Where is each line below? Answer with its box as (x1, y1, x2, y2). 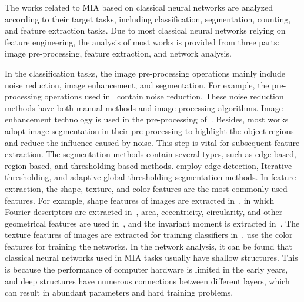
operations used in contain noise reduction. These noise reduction (44, 90, 284, 102)
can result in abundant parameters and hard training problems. (5, 286, 233, 298)
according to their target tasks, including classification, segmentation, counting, (5, 12, 291, 25)
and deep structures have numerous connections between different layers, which (5, 274, 290, 287)
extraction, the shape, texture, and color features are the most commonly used (5, 182, 288, 194)
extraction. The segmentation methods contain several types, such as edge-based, (5, 148, 297, 160)
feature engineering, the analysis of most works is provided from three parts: (5, 35, 280, 48)
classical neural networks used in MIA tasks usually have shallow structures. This (5, 251, 298, 264)
